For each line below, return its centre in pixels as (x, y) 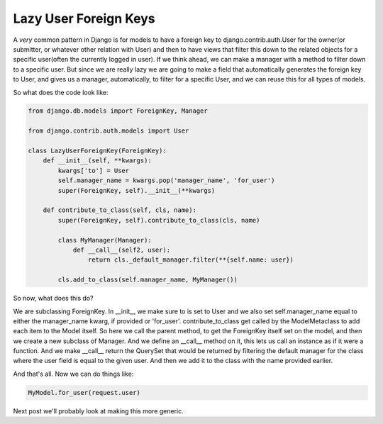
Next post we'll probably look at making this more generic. (98, 411)
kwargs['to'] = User (94, 171)
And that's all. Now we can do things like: (73, 374)
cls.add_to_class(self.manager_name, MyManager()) (148, 280)
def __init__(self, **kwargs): (97, 161)
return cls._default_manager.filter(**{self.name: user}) (191, 260)
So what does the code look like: (61, 92)
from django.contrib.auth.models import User (109, 131)
